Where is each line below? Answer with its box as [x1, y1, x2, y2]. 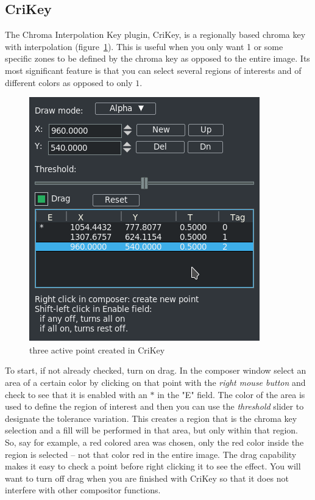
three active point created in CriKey [29, 343, 165, 356]
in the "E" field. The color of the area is [157, 388, 305, 400]
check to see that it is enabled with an [5, 388, 147, 400]
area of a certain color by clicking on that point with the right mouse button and [5, 375, 306, 388]
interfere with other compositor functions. [5, 484, 161, 496]
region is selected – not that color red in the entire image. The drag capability [5, 447, 297, 460]
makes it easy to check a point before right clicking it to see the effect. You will [5, 460, 301, 473]
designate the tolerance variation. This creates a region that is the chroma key [5, 411, 297, 424]
